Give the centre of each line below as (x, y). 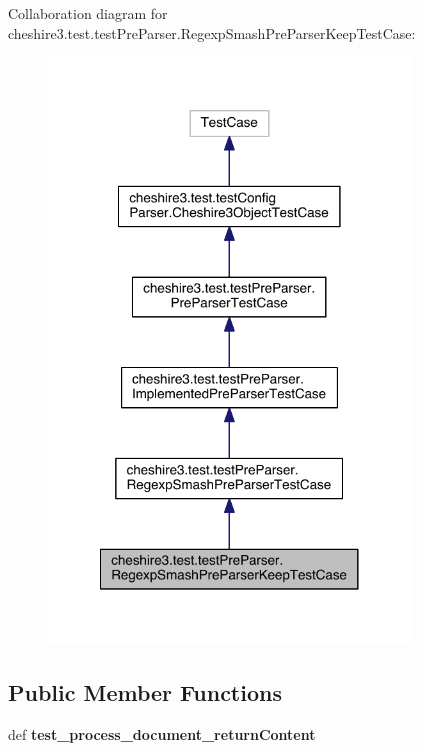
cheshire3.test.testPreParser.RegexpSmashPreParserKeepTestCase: (212, 32)
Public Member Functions (145, 691)
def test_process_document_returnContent (162, 733)
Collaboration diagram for (88, 13)
